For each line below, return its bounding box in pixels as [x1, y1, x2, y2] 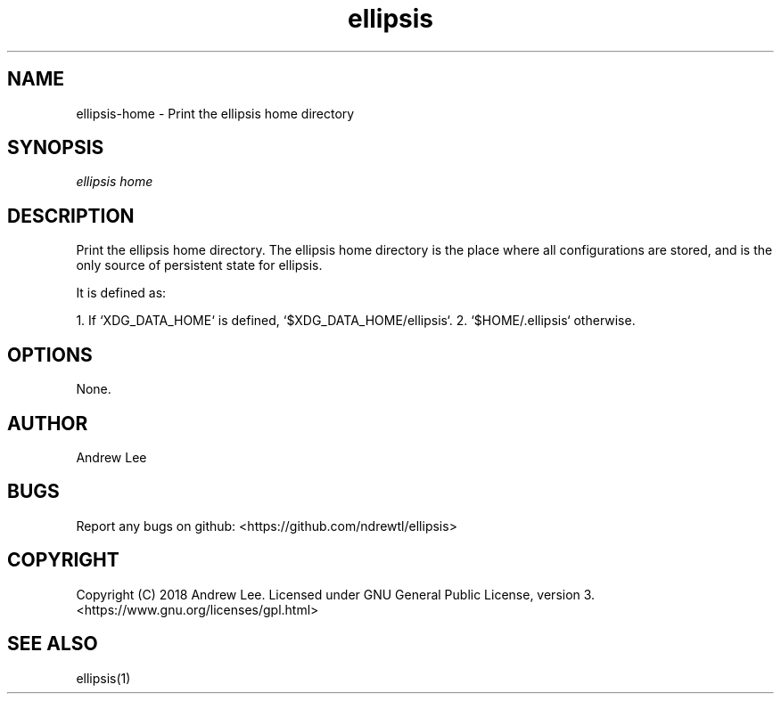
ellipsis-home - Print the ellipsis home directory [76, 105, 355, 121]
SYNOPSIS [7, 136, 104, 159]
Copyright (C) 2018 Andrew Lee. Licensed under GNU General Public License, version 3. [76, 586, 596, 602]
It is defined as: [76, 285, 167, 301]
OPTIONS [7, 343, 93, 366]
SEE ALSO [7, 632, 98, 656]
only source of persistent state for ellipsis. [76, 257, 323, 273]
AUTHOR [7, 412, 88, 435]
